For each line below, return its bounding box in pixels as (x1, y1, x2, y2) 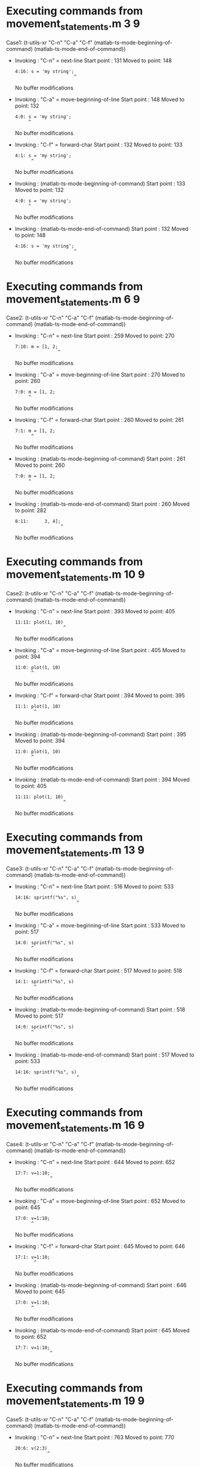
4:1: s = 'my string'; (14, 153, 72, 159)
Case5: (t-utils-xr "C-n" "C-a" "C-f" (6, 1416, 94, 1423)
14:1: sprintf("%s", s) (14, 979, 75, 985)
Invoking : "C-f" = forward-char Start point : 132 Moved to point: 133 (14, 141, 183, 148)
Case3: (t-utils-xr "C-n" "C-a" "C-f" (6, 865, 94, 872)
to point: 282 (14, 507, 47, 514)
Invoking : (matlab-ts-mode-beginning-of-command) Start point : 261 (14, 455, 186, 462)
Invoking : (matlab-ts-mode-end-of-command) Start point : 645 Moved (14, 1326, 190, 1334)
